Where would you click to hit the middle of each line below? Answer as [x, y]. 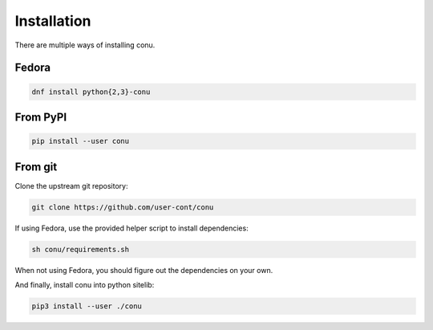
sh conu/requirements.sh [81, 249]
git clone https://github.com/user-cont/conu [123, 207]
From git [36, 167]
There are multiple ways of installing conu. [85, 45]
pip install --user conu [81, 141]
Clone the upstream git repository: [71, 185]
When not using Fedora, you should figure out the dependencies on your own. [144, 270]
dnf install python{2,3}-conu [91, 92]
